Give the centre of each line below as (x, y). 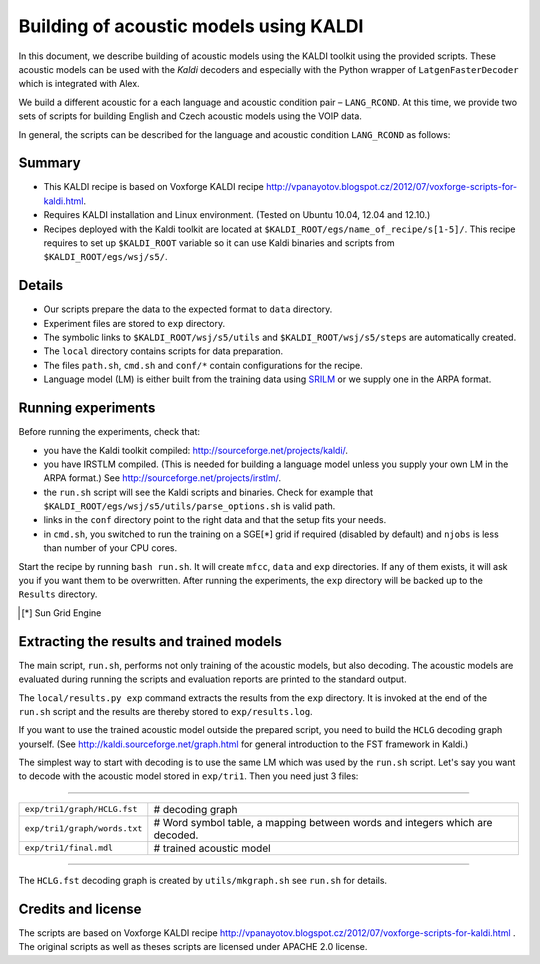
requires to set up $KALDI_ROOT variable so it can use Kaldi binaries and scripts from (219, 242)
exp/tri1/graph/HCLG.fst (81, 809)
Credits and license (80, 908)
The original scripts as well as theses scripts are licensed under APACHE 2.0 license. (193, 947)
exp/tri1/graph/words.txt (83, 828)
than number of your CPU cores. (110, 548)
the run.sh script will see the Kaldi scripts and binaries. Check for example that (208, 492)
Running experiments (87, 408)
